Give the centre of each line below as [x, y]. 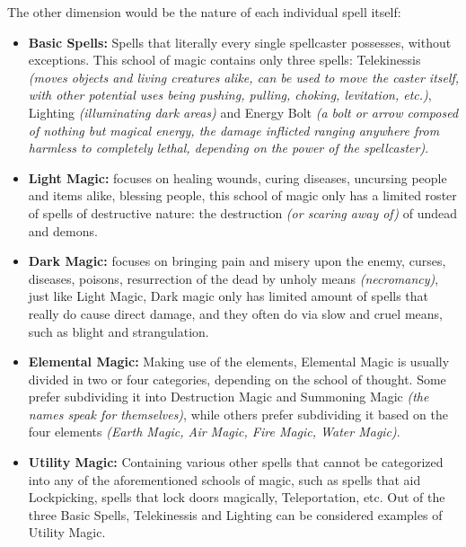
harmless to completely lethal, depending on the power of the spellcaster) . [229, 148]
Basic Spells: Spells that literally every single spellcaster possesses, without [240, 42]
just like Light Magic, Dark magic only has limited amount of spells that [229, 296]
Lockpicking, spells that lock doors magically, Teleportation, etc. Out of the [237, 497]
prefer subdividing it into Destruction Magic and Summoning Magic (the [229, 397]
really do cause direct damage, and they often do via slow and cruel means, [235, 313]
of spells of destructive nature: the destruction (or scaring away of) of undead [243, 212]
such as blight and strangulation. [119, 331]
